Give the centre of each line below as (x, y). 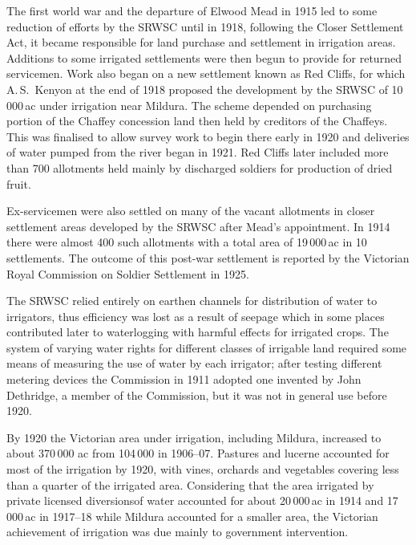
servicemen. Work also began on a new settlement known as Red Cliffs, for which (206, 73)
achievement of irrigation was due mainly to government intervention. (178, 532)
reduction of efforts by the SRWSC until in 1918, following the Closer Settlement (205, 26)
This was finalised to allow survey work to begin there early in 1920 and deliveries (208, 136)
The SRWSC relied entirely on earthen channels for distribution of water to (192, 301)
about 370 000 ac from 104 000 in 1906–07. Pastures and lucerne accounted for (198, 453)
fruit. (19, 183)
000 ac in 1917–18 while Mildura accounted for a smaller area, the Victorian (192, 516)
